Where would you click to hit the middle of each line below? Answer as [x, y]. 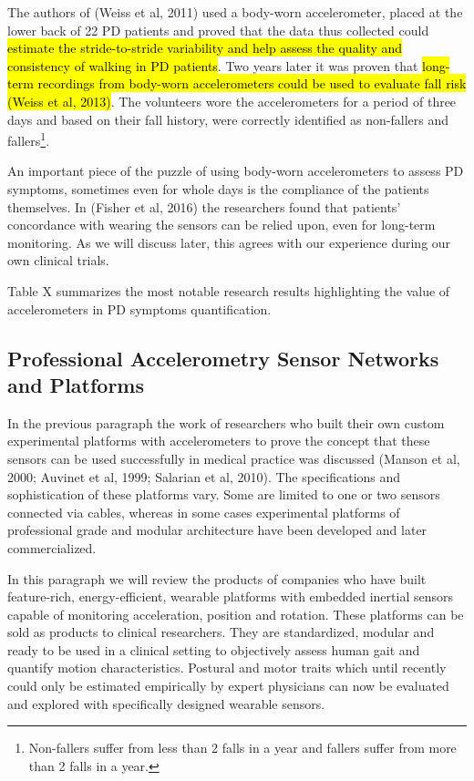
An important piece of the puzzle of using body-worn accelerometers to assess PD [236, 171]
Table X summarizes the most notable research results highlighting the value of [229, 290]
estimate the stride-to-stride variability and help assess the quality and [205, 48]
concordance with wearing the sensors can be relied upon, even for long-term [222, 225]
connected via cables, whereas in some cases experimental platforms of [204, 512]
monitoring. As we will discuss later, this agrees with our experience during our [229, 242]
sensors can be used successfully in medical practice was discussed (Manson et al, [234, 458]
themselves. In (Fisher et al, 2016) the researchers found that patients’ [204, 206]
